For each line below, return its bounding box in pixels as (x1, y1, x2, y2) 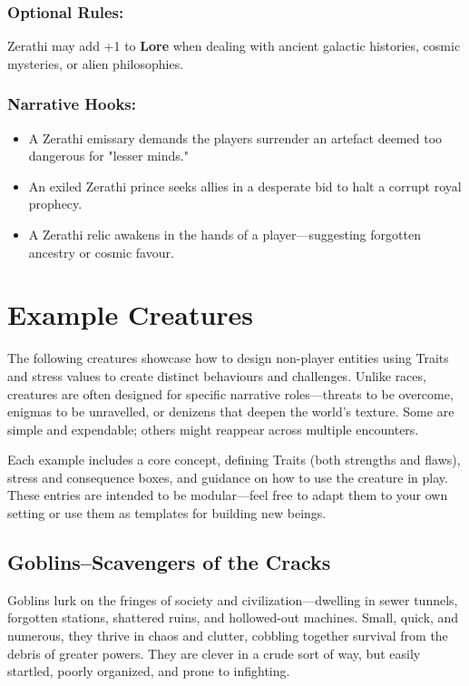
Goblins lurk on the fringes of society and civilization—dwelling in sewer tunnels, (7, 590, 458, 609)
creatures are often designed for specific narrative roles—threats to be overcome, (7, 384, 454, 403)
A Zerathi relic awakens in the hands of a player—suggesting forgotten (28, 225, 421, 243)
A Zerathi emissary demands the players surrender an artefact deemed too (28, 128, 443, 147)
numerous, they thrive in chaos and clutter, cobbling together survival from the (7, 626, 448, 645)
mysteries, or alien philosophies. (7, 54, 184, 73)
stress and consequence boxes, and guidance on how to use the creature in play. (7, 467, 448, 486)
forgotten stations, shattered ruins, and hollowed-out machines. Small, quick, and (7, 608, 459, 627)
